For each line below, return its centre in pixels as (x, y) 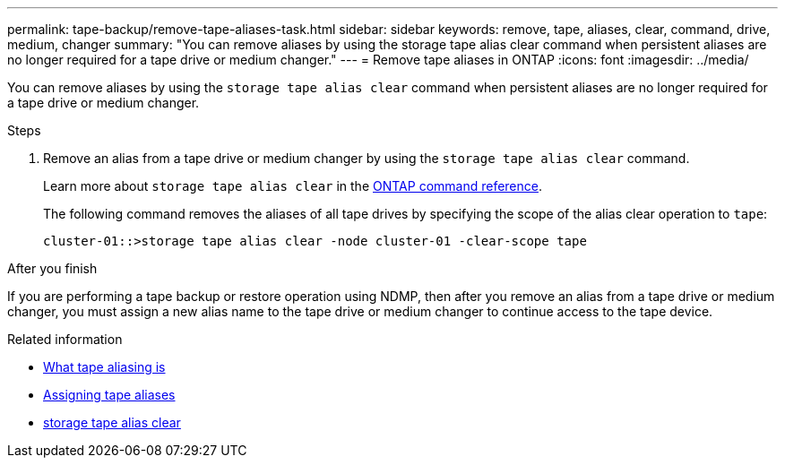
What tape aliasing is (104, 367)
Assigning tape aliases (109, 395)
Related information (65, 339)
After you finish (52, 268)
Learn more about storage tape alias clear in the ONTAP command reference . (293, 186)
